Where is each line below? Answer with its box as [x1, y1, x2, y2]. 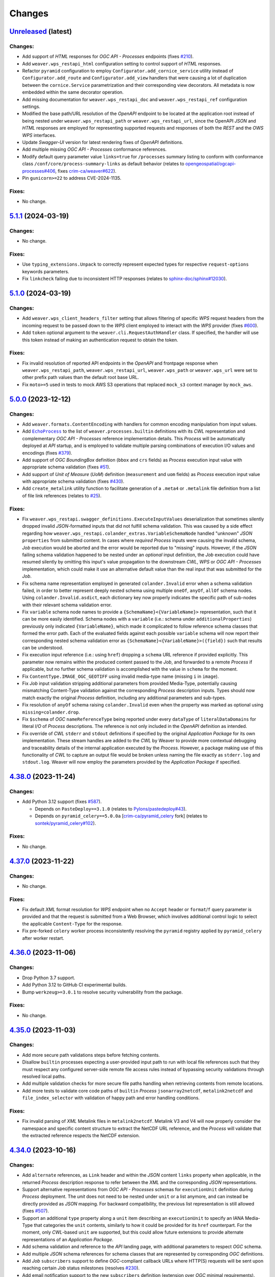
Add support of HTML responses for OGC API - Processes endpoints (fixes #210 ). [22, 54, 194, 60]
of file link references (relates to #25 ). [22, 492, 102, 499]
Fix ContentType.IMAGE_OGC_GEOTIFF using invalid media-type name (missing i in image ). [22, 673, 219, 679]
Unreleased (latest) [9, 27, 72, 36]
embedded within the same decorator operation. [22, 89, 124, 96]
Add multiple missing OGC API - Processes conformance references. [22, 146, 167, 153]
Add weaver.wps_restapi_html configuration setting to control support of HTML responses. [22, 60, 222, 66]
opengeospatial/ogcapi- [185, 161, 236, 167]
